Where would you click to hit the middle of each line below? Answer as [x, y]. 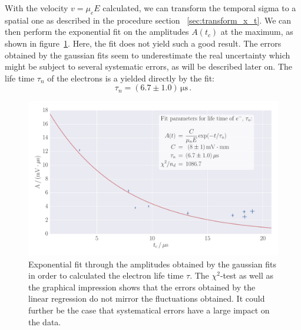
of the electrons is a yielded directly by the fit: [131, 78]
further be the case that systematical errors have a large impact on [149, 310]
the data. [45, 321]
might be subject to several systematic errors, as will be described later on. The [148, 66]
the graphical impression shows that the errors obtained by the [142, 287]
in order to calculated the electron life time [106, 275]
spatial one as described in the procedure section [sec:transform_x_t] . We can [148, 20]
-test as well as [247, 275]
